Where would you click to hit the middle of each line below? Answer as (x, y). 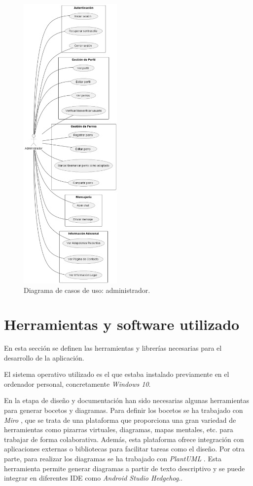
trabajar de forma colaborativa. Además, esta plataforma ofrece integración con (124, 439)
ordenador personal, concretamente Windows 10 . (77, 384)
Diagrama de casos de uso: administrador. (87, 290)
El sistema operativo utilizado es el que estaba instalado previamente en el (117, 374)
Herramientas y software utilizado (122, 324)
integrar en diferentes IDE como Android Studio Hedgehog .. (93, 478)
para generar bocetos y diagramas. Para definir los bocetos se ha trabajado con (124, 410)
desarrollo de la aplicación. (44, 357)
